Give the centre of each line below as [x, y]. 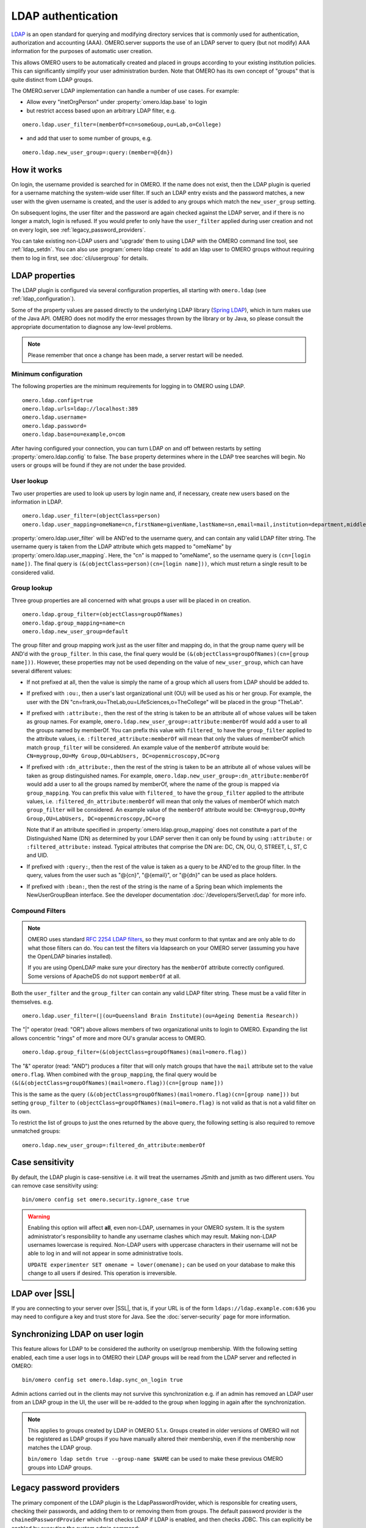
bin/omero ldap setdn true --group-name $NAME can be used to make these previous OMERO [156, 1459]
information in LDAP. [37, 502]
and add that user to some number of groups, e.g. [89, 138]
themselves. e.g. [32, 1002]
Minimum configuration [47, 374]
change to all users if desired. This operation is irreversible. [102, 1273]
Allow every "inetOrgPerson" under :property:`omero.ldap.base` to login [117, 102]
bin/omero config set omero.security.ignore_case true [106, 1200]
